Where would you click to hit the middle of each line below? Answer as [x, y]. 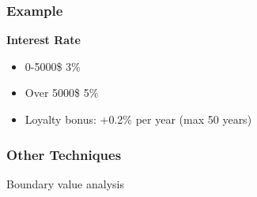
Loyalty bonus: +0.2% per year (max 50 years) [138, 119]
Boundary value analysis [65, 183]
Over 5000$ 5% [62, 93]
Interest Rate [43, 40]
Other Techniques [64, 154]
